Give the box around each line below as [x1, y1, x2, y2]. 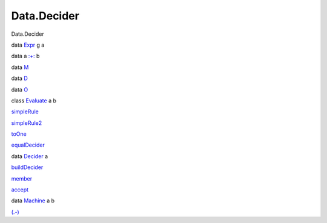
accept [11, 186, 29, 193]
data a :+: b [11, 52, 40, 60]
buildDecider [11, 164, 44, 171]
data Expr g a [11, 41, 45, 48]
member [11, 175, 33, 182]
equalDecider [11, 141, 45, 148]
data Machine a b [11, 197, 54, 204]
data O [11, 85, 28, 93]
